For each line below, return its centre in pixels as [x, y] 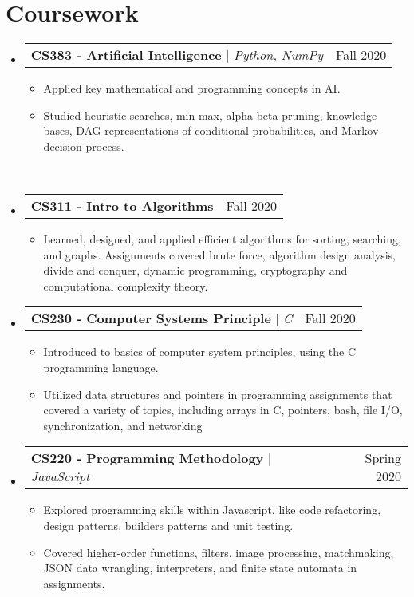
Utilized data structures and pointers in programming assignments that [218, 394]
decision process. [84, 146]
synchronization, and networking [123, 425]
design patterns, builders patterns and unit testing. [168, 526]
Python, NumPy [278, 55]
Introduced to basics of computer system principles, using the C [199, 352]
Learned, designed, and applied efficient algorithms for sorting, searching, [222, 239]
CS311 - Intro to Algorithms [122, 206]
